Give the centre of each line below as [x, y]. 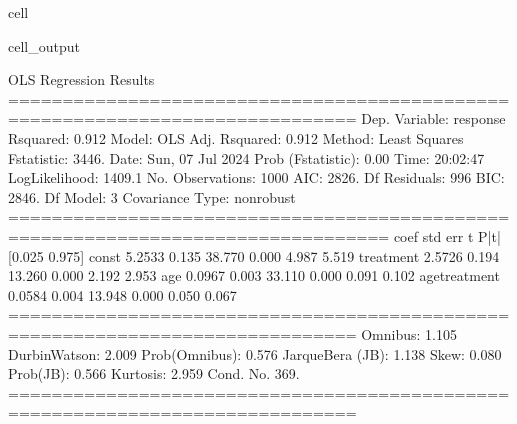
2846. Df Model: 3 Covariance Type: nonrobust [152, 196]
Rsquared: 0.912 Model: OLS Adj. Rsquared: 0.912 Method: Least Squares [236, 137]
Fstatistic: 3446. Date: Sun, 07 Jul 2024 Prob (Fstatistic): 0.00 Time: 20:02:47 [246, 157]
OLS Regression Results [81, 79]
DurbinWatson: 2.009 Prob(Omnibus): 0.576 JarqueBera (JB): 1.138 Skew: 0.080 [255, 353]
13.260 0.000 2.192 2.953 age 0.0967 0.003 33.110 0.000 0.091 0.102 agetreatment [254, 275]
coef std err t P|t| [447, 235]
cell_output [44, 45]
